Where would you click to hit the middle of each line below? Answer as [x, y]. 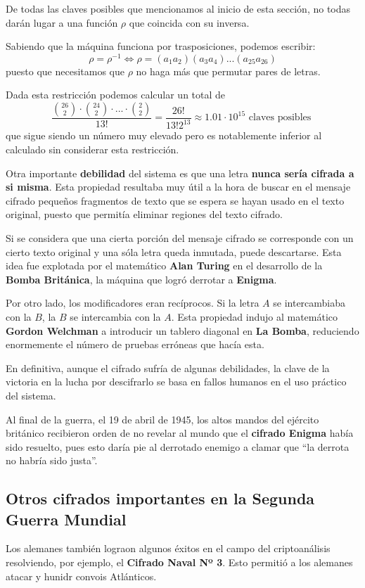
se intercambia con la [115, 316]
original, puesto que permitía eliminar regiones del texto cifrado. [144, 214]
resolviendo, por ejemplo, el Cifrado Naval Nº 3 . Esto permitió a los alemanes [179, 562]
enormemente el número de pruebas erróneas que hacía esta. [135, 344]
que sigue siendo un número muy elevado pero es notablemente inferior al [164, 135]
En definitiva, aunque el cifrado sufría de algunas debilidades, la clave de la [168, 367]
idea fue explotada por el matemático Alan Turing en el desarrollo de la [164, 266]
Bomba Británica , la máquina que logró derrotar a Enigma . [141, 279]
